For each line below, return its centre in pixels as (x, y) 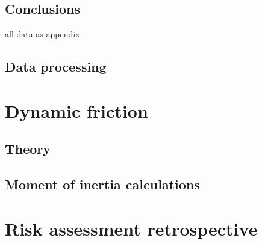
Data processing (56, 66)
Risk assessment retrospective (131, 228)
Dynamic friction (76, 110)
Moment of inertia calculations (102, 184)
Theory (28, 149)
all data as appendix (42, 34)
